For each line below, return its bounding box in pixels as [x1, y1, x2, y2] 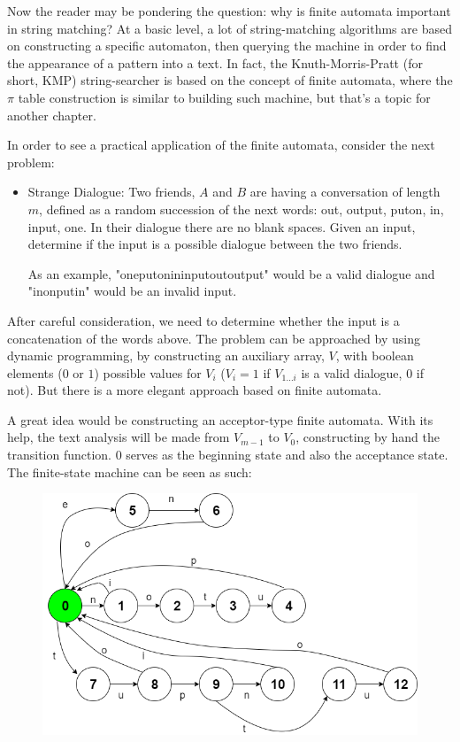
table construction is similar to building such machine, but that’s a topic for [18, 88, 431, 106]
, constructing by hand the [295, 428, 440, 446]
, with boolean [335, 346, 414, 365]
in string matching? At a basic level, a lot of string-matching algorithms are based [7, 19, 452, 37]
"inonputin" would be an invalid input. [27, 282, 237, 300]
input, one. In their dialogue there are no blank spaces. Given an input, [27, 217, 416, 236]
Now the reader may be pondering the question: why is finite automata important [7, 2, 451, 19]
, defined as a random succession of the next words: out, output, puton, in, [39, 199, 444, 218]
